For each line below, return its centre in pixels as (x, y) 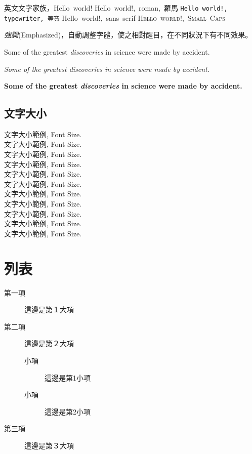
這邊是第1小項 (68, 377)
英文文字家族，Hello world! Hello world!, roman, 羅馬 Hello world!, (116, 8)
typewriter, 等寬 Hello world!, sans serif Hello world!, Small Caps (115, 17)
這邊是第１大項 (49, 309)
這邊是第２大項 (49, 343)
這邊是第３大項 (49, 445)
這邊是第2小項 (68, 411)
